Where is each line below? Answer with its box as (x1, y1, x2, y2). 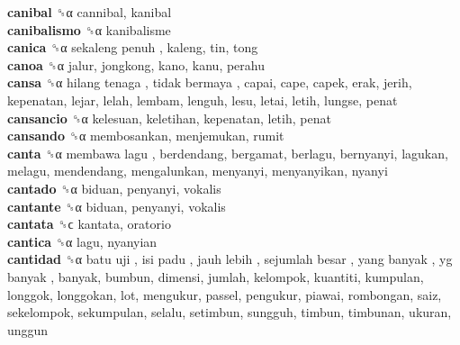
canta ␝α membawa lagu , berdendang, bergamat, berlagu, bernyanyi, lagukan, (7, 143, 448, 162)
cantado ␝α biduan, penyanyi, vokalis (7, 178, 221, 197)
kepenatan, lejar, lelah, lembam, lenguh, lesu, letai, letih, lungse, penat (7, 90, 398, 109)
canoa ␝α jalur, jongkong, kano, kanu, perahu (7, 55, 265, 74)
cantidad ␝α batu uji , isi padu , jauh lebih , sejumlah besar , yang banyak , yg (7, 250, 453, 268)
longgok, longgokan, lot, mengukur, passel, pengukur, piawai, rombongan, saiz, (7, 285, 442, 304)
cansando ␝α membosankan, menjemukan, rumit (7, 126, 284, 145)
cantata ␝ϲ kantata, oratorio (7, 214, 171, 233)
